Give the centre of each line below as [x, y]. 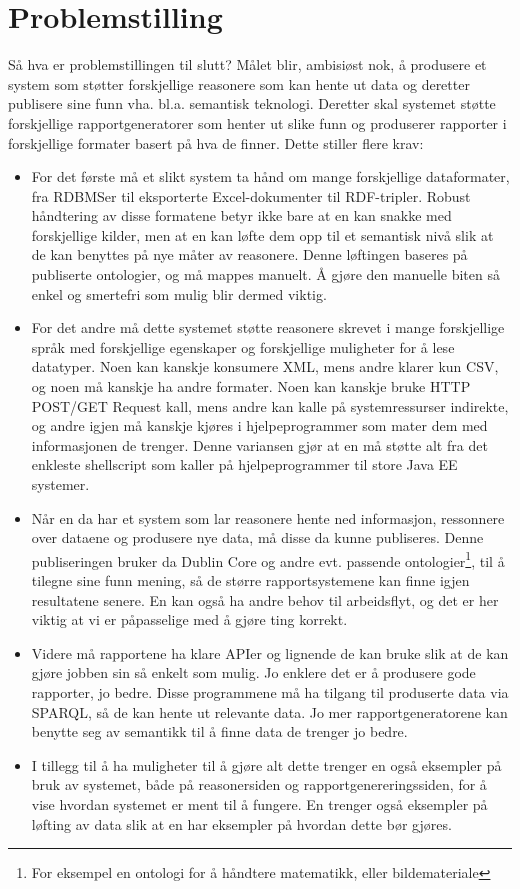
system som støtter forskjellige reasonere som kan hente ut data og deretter [239, 83]
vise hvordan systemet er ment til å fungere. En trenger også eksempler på [259, 803]
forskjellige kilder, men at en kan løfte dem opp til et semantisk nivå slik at [262, 234]
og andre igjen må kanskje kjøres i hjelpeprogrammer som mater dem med [259, 425]
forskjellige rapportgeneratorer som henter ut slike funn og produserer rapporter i [257, 122]
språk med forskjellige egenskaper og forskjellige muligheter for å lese [243, 346]
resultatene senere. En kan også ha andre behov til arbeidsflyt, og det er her [265, 599]
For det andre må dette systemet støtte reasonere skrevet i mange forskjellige [268, 327]
